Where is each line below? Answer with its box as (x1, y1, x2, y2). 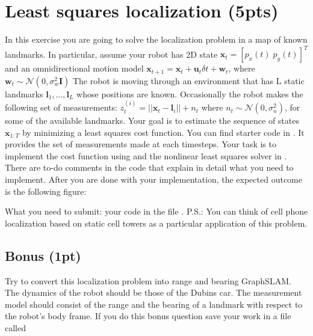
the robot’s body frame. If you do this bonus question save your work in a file (5, 310, 291, 322)
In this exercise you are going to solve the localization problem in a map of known (5, 33, 308, 46)
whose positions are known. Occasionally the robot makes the (76, 87, 303, 100)
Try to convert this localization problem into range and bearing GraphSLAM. (5, 274, 291, 287)
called (5, 322, 26, 334)
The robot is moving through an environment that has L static (72, 74, 305, 87)
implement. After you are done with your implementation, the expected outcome (5, 173, 302, 186)
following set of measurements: (5, 101, 117, 114)
